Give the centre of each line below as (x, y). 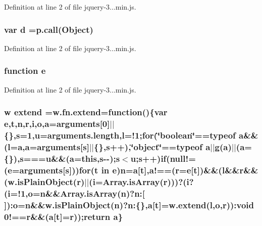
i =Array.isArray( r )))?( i (141, 181)
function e (25, 71)
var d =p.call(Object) (49, 29)
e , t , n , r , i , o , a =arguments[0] (57, 124)
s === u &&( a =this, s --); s (70, 158)
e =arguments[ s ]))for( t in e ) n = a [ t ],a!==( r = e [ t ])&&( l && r (126, 170)
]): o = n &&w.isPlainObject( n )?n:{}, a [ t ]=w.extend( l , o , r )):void (129, 205)
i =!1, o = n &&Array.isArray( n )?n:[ (76, 193)
